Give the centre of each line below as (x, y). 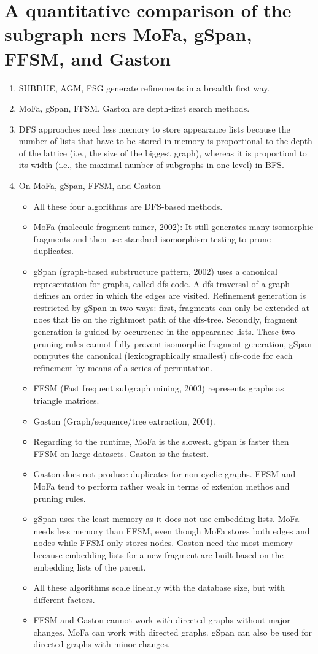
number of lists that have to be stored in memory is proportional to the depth (165, 141)
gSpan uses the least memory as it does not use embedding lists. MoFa (166, 519)
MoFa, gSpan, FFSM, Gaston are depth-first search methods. (134, 108)
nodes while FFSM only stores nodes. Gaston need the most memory (163, 543)
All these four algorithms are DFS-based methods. (128, 206)
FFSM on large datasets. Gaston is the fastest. (121, 453)
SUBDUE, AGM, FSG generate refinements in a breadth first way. (144, 87)
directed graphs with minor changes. (102, 644)
